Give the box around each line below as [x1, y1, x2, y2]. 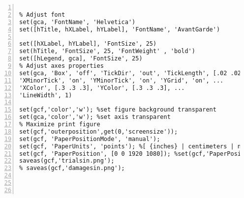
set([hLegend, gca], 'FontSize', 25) [19, 55, 143, 62]
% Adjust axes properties [19, 62, 104, 69]
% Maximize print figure [19, 121, 100, 128]
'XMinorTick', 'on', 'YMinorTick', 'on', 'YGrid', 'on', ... [19, 77, 224, 84]
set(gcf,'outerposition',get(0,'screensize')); [19, 128, 178, 135]
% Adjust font [19, 11, 65, 18]
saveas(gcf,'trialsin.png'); [19, 157, 115, 165]
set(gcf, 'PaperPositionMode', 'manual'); [19, 135, 160, 142]
